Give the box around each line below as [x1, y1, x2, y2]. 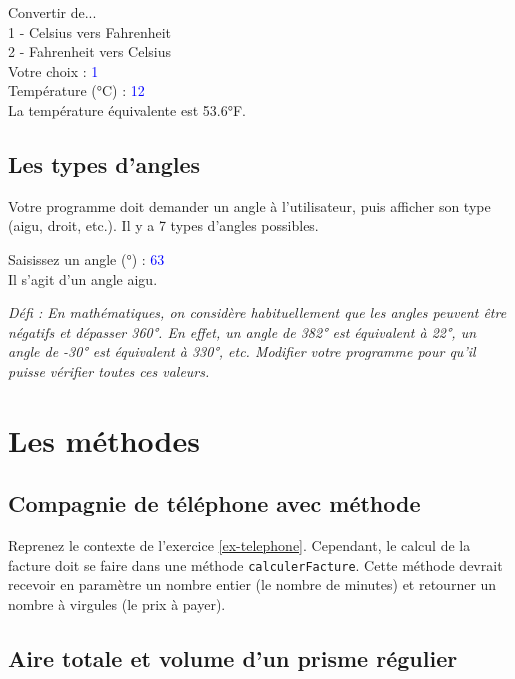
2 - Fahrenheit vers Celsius [8, 41, 172, 62]
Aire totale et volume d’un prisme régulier [8, 642, 458, 673]
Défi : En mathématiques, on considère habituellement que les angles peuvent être [8, 302, 507, 323]
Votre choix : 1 [8, 60, 99, 81]
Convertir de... [8, 2, 97, 22]
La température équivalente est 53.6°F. [8, 99, 246, 120]
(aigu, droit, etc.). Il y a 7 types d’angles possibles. [8, 215, 319, 236]
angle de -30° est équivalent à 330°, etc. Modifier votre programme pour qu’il [8, 341, 476, 362]
